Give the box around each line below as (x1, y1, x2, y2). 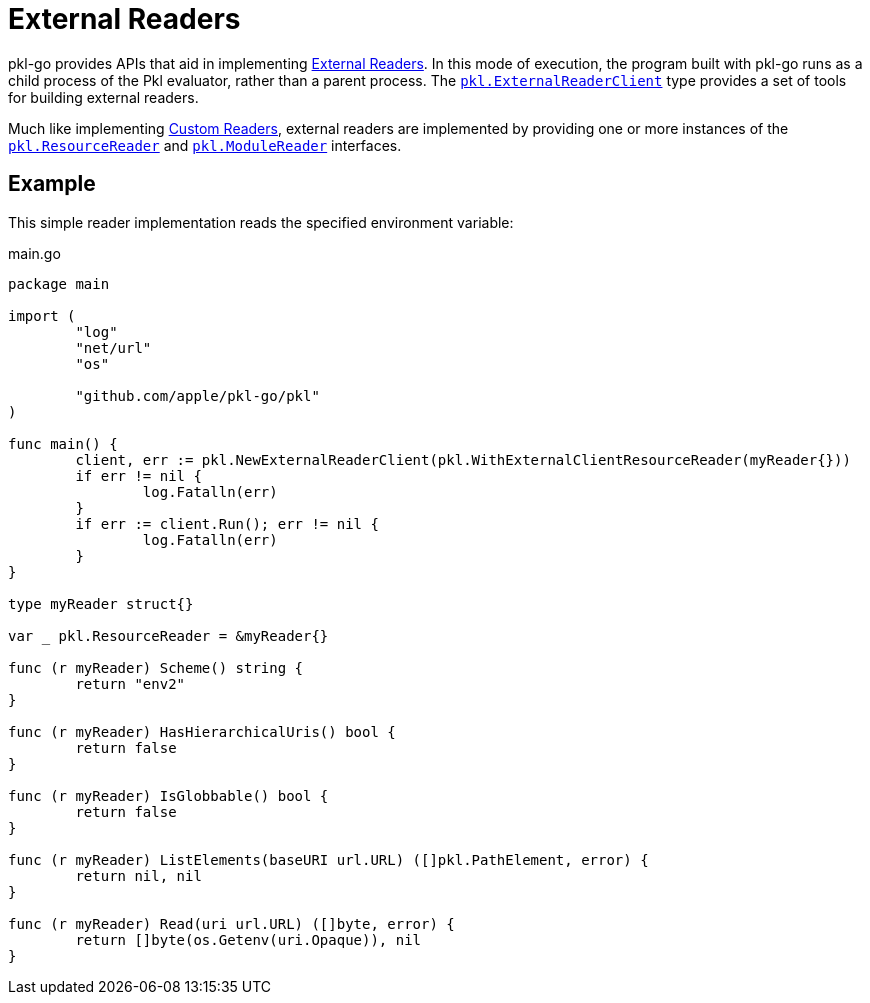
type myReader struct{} (8, 595, 194, 612)
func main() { (8, 435, 118, 452)
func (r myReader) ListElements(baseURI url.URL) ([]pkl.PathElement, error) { (8, 851, 649, 868)
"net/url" (75, 339, 152, 356)
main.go (8, 244, 61, 262)
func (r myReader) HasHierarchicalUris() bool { (8, 723, 396, 740)
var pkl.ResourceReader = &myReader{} (8, 627, 329, 644)
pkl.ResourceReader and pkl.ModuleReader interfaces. (8, 136, 402, 154)
